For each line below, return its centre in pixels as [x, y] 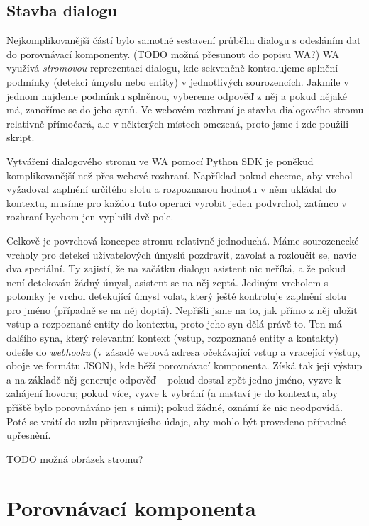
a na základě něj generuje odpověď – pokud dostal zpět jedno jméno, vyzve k [174, 379]
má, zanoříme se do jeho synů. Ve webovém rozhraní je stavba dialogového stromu [185, 110]
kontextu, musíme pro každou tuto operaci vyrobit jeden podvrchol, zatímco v [177, 202]
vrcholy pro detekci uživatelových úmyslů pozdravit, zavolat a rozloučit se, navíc [181, 254]
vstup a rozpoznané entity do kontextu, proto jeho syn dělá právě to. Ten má [174, 324]
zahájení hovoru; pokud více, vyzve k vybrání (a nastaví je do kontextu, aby [172, 393]
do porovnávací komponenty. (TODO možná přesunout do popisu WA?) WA [173, 54]
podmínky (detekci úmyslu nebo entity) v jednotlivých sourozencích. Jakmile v [178, 81]
